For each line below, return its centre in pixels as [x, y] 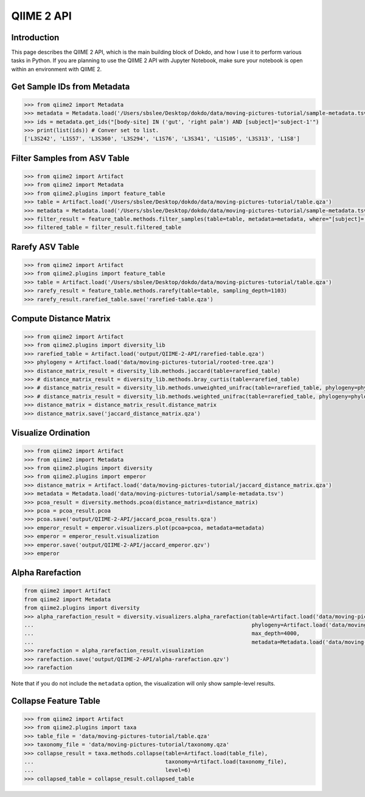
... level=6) [107, 770]
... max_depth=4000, [162, 633]
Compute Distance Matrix [61, 318]
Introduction [35, 37]
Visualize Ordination [51, 433]
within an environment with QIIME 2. [57, 69]
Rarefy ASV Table [45, 247]
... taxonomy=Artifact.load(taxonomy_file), [155, 761]
